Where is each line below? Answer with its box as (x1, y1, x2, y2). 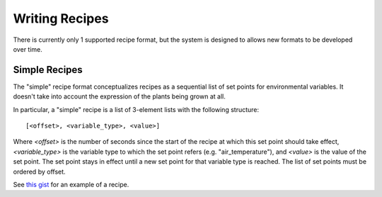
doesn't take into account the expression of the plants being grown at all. (13, 92, 226, 101)
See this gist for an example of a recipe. (13, 180, 129, 188)
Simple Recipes (13, 64, 83, 76)
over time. (13, 45, 42, 53)
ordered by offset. (13, 167, 66, 176)
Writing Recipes (13, 11, 109, 26)
